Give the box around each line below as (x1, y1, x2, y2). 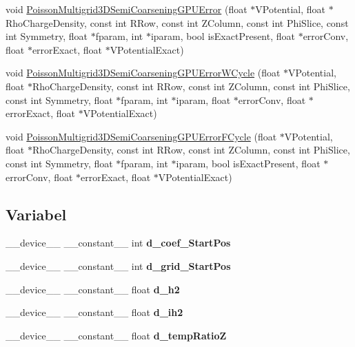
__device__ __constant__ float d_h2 (6, 282, 180, 296)
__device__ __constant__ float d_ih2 (6, 305, 183, 319)
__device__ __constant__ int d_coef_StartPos (6, 235, 231, 250)
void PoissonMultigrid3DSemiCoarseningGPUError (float (6, 2, 247, 16)
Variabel (6, 203, 67, 224)
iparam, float (176, 92, 231, 107)
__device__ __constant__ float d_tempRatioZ (6, 328, 227, 342)
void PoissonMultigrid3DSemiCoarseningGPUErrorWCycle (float (6, 65, 281, 80)
